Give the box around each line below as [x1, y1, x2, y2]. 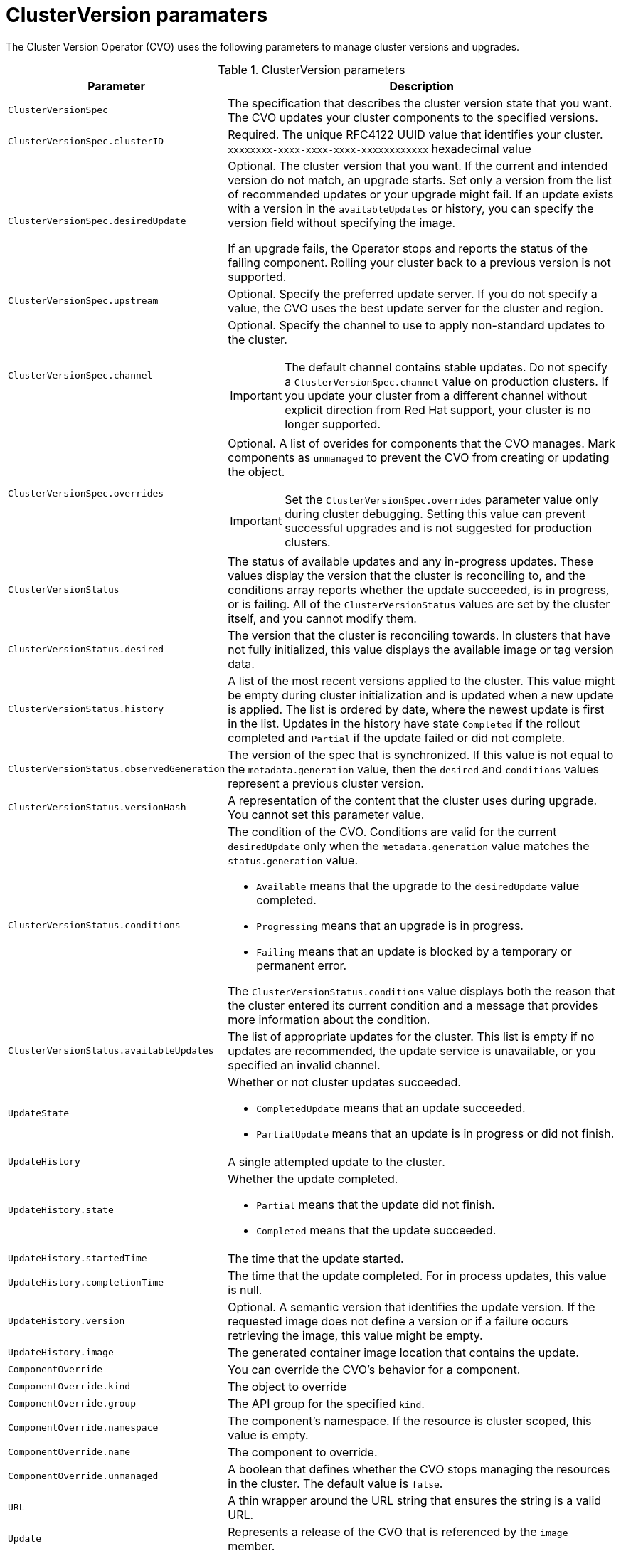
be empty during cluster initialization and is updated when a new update [228, 687, 614, 702]
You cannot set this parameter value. [228, 807, 425, 822]
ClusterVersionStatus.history [8, 704, 164, 715]
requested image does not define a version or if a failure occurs [228, 1313, 568, 1328]
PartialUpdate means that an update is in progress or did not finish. [256, 1126, 615, 1140]
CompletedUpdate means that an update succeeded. [256, 1100, 526, 1115]
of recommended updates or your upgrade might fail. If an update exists [228, 186, 614, 201]
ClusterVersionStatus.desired [8, 644, 164, 655]
